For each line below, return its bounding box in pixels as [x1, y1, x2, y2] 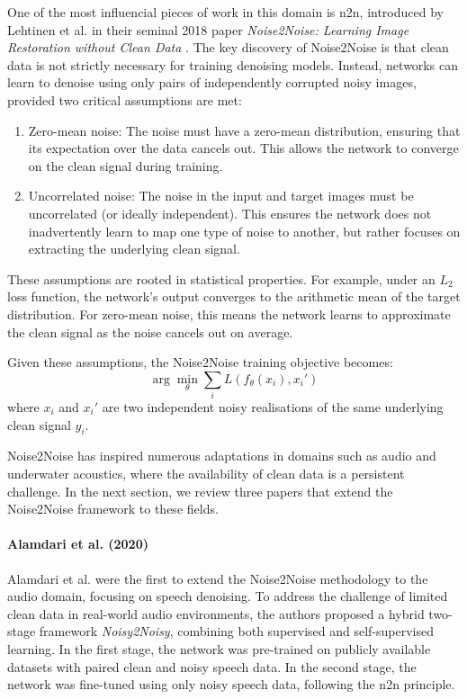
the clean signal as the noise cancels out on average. [7, 322, 293, 341]
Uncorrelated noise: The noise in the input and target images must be [28, 186, 414, 205]
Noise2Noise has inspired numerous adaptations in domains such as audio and [7, 446, 436, 465]
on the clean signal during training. [28, 156, 223, 175]
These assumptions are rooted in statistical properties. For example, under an [7, 269, 436, 288]
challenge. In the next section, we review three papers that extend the [7, 481, 393, 500]
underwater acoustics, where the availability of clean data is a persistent [7, 464, 405, 482]
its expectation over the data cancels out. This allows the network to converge [28, 139, 459, 157]
